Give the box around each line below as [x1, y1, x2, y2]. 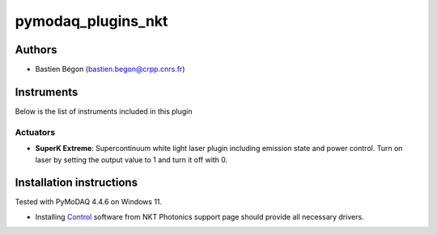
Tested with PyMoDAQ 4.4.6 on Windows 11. [15, 197, 163, 207]
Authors [15, 43, 57, 57]
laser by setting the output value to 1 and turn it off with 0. [35, 154, 228, 165]
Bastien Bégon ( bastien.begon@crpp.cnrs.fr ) [35, 65, 185, 74]
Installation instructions [15, 176, 138, 190]
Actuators [15, 126, 56, 137]
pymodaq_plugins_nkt [15, 12, 168, 30]
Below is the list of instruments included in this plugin [15, 106, 193, 116]
